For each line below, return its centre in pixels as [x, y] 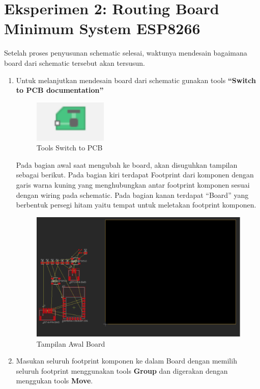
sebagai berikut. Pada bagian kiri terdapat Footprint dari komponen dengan [135, 175]
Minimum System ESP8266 [102, 28]
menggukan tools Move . [54, 381]
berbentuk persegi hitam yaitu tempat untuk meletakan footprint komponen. [136, 205]
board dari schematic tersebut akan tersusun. [75, 62]
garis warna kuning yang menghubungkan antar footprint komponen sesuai [133, 185]
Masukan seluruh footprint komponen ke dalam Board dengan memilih [126, 361]
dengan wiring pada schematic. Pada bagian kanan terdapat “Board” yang [132, 194]
